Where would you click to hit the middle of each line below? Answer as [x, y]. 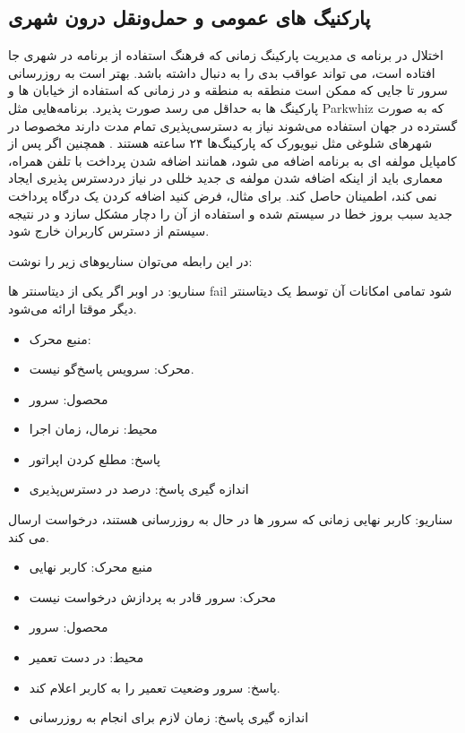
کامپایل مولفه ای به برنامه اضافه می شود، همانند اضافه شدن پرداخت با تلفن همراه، [232, 160]
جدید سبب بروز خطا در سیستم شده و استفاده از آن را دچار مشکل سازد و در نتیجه [231, 213]
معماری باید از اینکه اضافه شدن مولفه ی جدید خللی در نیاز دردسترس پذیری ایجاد [226, 178]
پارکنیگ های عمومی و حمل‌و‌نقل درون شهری [189, 17]
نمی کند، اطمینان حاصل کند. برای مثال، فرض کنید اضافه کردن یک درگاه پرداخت [223, 195]
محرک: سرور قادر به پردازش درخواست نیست [152, 596]
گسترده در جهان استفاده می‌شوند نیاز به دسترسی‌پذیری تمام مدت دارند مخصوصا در [233, 125]
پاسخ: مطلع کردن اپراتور [95, 458]
